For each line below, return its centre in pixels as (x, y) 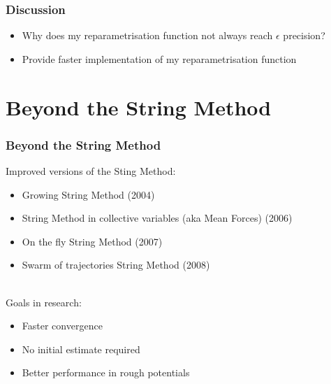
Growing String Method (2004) (88, 194)
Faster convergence (62, 326)
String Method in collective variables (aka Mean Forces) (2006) (157, 218)
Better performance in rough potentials (106, 372)
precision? (304, 35)
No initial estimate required (81, 349)
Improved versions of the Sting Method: (91, 171)
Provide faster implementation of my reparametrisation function (159, 58)
